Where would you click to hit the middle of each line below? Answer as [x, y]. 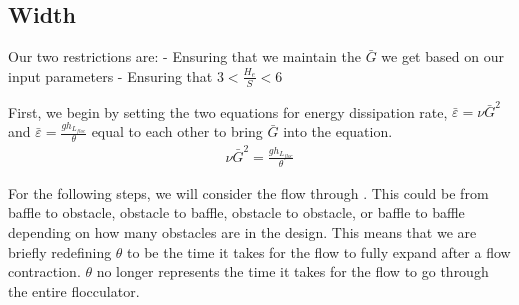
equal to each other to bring [177, 131]
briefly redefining [60, 251]
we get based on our [442, 56]
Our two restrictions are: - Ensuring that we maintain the [184, 56]
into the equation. [338, 131]
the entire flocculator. [74, 290]
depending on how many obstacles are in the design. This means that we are [242, 231]
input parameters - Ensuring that [110, 75]
